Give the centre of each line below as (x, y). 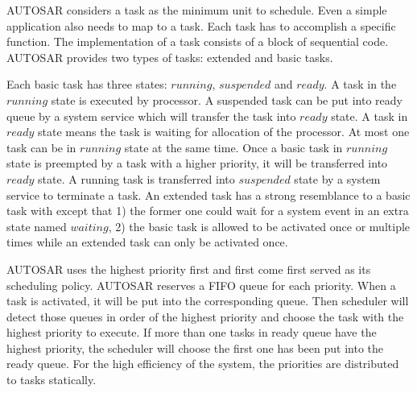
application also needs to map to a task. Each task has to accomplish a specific (201, 25)
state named (37, 226)
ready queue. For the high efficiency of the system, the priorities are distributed (203, 364)
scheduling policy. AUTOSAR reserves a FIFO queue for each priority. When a (201, 285)
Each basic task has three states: (87, 84)
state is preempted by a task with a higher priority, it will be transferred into (197, 163)
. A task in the (360, 84)
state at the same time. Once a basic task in (233, 147)
